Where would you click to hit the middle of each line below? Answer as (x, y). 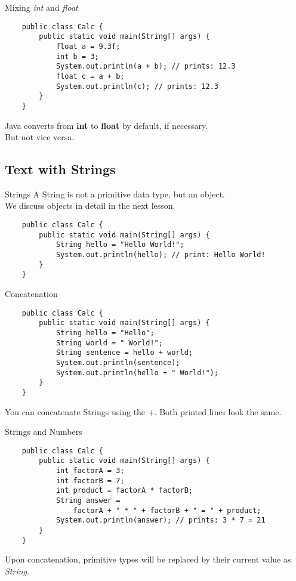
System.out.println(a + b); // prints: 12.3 (146, 67)
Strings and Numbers (44, 432)
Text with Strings (60, 169)
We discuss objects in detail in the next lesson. (90, 205)
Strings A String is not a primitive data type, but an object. (115, 194)
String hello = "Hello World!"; (120, 245)
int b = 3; (77, 56)
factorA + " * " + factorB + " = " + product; (167, 510)
